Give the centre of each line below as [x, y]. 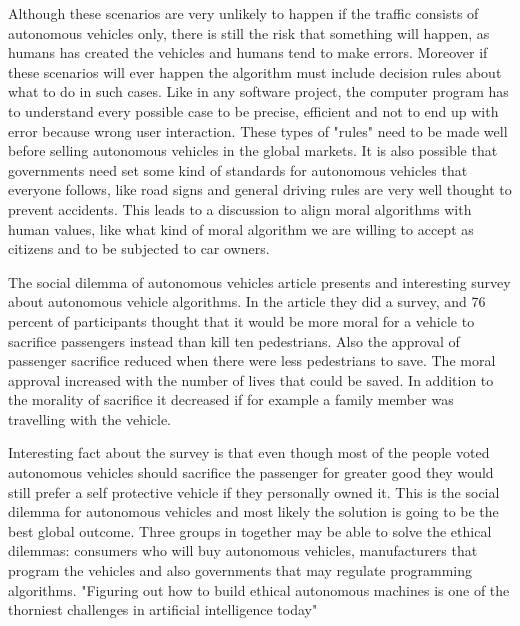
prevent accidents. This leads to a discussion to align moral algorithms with [240, 208]
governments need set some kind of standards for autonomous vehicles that [238, 169]
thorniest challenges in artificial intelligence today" [163, 609]
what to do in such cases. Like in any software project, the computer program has [258, 91]
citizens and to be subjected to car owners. [139, 248]
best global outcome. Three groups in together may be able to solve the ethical [250, 530]
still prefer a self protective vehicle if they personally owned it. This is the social [254, 491]
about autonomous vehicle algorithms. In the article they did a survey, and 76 [247, 301]
